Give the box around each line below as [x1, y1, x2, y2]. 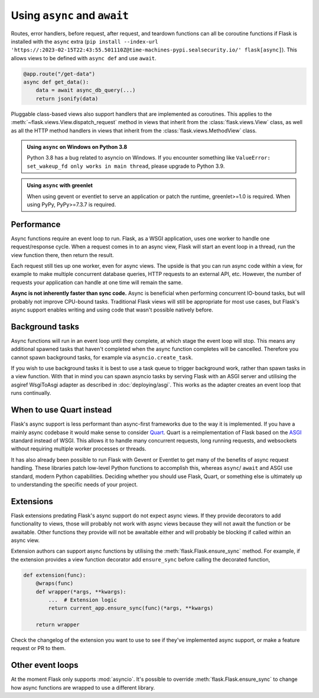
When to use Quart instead [11, 405, 112, 415]
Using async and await [11, 9, 129, 22]
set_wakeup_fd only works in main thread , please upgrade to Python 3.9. [27, 163, 225, 170]
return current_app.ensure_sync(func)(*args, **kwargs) [48, 605, 214, 612]
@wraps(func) [35, 580, 74, 587]
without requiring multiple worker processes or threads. [11, 445, 147, 452]
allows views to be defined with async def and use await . [11, 54, 157, 61]
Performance [11, 219, 61, 229]
